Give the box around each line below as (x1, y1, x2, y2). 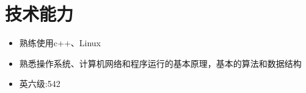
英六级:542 (19, 77, 60, 90)
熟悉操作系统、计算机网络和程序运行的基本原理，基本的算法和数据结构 (19, 57, 302, 69)
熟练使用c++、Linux (19, 36, 101, 49)
